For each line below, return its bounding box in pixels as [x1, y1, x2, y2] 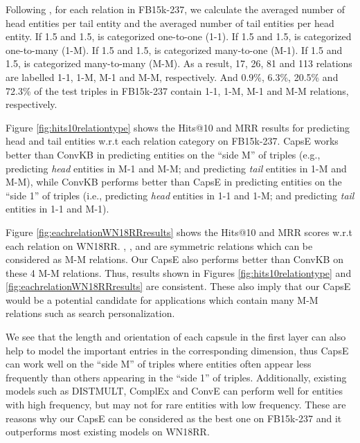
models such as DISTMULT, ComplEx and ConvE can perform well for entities [6, 383, 343, 398]
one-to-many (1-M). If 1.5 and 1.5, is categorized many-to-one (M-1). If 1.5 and [6, 42, 343, 57]
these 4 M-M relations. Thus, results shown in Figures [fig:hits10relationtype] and [6, 265, 352, 280]
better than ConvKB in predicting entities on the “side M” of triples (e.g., [6, 147, 321, 161]
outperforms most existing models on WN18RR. [6, 424, 210, 439]
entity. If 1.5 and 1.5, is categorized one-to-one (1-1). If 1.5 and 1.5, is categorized [6, 29, 352, 44]
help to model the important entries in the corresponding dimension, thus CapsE [6, 343, 349, 357]
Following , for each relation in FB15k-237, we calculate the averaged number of [6, 2, 345, 16]
